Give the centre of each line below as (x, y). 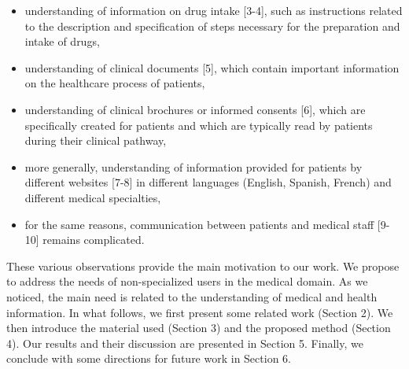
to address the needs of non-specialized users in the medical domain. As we (187, 281)
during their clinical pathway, (96, 140)
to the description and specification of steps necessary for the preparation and (212, 26)
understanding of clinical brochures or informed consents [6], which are (195, 109)
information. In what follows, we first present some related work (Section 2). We (200, 312)
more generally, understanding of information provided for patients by (193, 166)
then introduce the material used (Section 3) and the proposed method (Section (199, 328)
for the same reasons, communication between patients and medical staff (199, 224)
